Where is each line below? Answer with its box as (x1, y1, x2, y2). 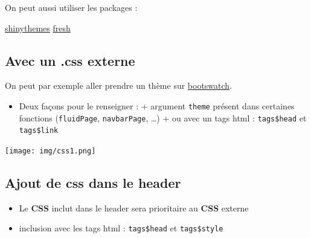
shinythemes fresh (5, 21, 71, 34)
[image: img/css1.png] (5, 146, 96, 155)
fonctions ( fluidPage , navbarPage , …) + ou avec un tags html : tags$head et (19, 111, 307, 124)
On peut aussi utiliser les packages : (5, 1, 138, 13)
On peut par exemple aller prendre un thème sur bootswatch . (5, 79, 232, 92)
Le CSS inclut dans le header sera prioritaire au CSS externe (19, 201, 249, 214)
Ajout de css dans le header (5, 173, 181, 191)
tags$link (19, 126, 59, 135)
